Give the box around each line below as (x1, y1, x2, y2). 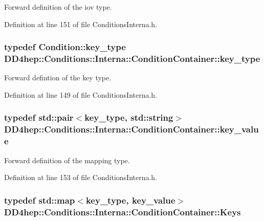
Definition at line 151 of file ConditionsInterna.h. (4, 18, 158, 29)
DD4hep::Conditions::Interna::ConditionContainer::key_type (4, 52, 260, 65)
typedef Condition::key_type (4, 40, 126, 53)
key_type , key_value (85, 193, 175, 206)
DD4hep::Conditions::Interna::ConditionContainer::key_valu (4, 123, 259, 136)
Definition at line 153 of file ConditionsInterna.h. (4, 172, 158, 183)
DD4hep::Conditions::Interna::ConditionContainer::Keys (4, 205, 241, 218)
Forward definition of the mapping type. (4, 154, 130, 165)
